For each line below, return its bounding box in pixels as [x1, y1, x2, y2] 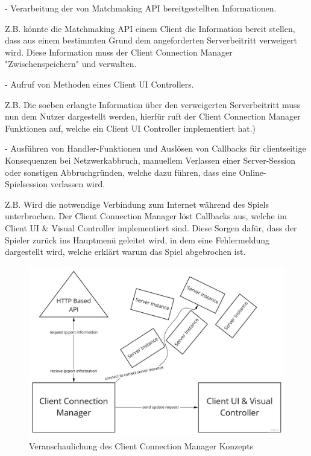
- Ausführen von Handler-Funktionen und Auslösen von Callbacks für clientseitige [5, 142, 306, 155]
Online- [239, 165, 266, 178]
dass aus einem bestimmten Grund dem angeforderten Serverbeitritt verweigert [5, 34, 297, 47]
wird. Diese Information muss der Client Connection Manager [5, 45, 233, 58]
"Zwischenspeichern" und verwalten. [5, 57, 137, 70]
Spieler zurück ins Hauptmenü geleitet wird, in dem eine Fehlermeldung [5, 233, 270, 246]
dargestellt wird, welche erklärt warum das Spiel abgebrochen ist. [5, 245, 246, 258]
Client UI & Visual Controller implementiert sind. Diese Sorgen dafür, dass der [5, 221, 297, 234]
